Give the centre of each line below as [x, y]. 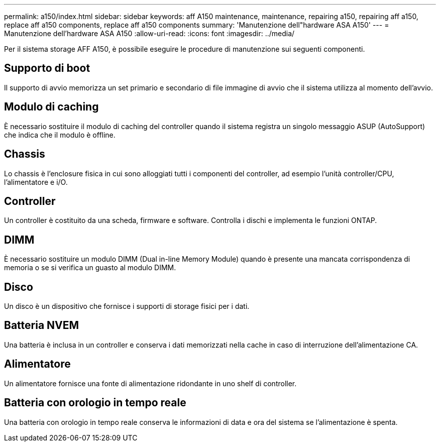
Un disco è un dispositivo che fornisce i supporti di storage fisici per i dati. [127, 306]
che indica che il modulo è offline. [60, 135]
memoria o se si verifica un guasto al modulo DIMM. [90, 268]
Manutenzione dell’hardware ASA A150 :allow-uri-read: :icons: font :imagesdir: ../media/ [149, 33]
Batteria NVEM [42, 325]
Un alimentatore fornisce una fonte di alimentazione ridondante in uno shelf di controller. [150, 383]
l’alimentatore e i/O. [36, 182]
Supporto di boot [47, 68]
